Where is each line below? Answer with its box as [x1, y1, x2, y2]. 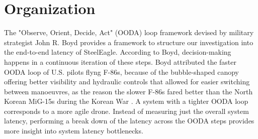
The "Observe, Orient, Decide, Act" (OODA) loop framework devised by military [4, 27, 254, 38]
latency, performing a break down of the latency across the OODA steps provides [4, 115, 254, 126]
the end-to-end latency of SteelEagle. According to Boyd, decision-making [4, 47, 231, 57]
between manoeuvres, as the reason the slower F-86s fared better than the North [4, 86, 253, 96]
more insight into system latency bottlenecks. [4, 125, 143, 136]
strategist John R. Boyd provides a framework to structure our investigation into [4, 37, 253, 47]
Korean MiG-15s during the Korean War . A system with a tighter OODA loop [4, 96, 248, 106]
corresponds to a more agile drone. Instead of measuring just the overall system [4, 105, 249, 116]
